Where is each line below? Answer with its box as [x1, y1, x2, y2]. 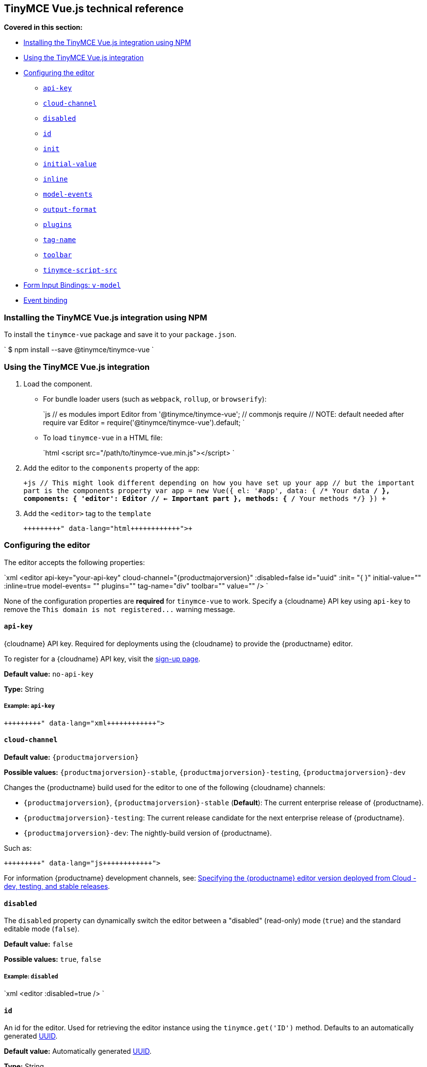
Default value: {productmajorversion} [4, 752, 139, 761]
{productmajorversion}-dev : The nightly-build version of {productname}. [23, 828, 272, 837]
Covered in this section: [4, 23, 83, 32]
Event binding [23, 296, 68, 305]
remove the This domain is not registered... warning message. [4, 605, 235, 613]
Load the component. [23, 379, 92, 388]
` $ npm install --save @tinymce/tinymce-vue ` [4, 345, 154, 354]
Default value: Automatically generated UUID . [4, 1047, 151, 1056]
